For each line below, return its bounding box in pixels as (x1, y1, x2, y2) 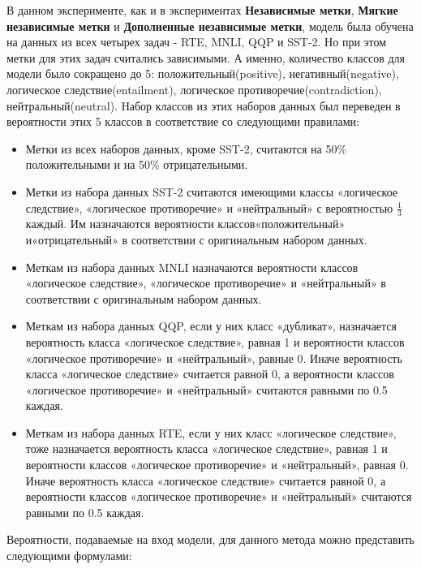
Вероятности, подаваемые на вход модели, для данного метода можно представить (6, 531, 415, 548)
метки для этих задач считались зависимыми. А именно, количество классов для (6, 49, 406, 66)
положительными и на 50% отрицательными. (25, 156, 248, 173)
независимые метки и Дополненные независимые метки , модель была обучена (6, 17, 414, 34)
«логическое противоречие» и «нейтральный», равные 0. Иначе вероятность (25, 349, 402, 366)
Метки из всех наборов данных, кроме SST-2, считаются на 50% (25, 140, 347, 157)
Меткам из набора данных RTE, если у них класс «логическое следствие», (25, 424, 397, 441)
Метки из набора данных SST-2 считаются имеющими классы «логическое (25, 183, 398, 200)
